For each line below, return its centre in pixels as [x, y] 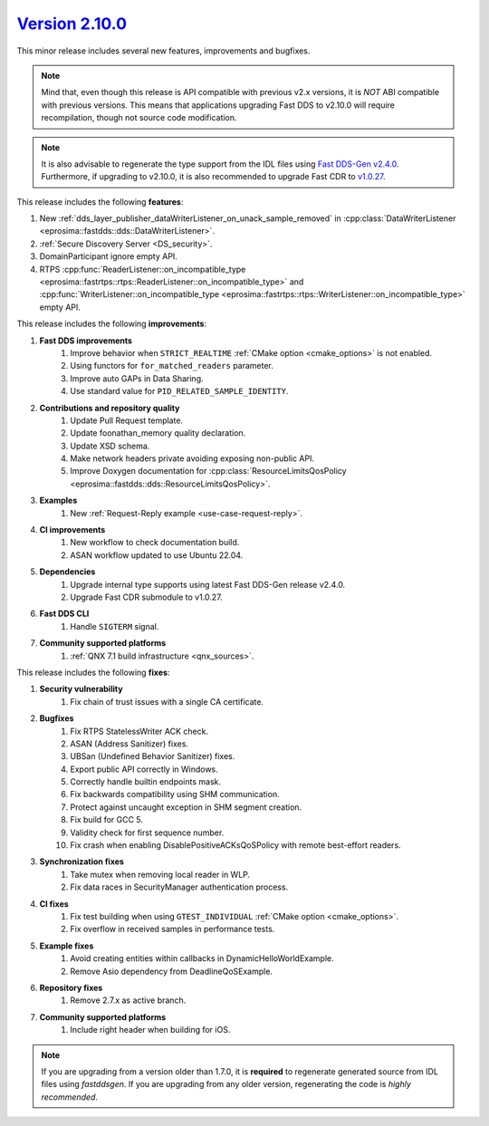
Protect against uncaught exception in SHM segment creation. [186, 807]
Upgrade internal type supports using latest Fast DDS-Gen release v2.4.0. [208, 584]
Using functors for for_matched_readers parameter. [172, 366]
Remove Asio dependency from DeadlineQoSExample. [172, 971]
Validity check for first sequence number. [147, 832]
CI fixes [54, 904]
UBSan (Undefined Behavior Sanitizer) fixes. [153, 756]
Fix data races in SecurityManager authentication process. [179, 887]
